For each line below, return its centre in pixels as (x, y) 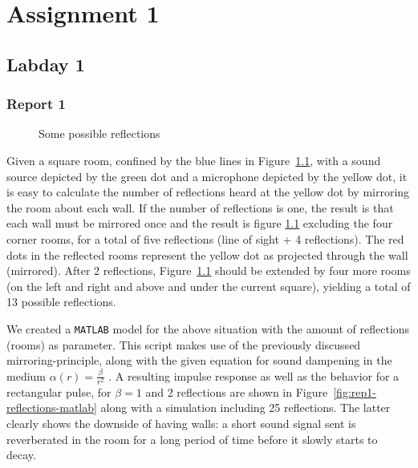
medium (26, 375)
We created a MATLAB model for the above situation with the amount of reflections (208, 328)
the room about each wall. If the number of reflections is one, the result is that (200, 207)
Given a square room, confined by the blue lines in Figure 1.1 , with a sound (194, 160)
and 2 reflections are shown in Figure (237, 391)
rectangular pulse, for (59, 391)
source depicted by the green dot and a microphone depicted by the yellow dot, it (207, 176)
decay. (21, 455)
